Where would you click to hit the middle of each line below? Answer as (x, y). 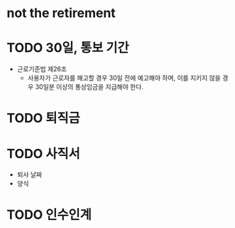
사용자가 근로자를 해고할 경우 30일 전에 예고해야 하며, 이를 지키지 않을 (124, 78)
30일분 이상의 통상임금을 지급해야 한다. (89, 87)
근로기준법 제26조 (42, 69)
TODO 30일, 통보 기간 (68, 48)
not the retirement (61, 13)
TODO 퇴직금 (44, 118)
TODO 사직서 (44, 154)
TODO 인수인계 (49, 215)
